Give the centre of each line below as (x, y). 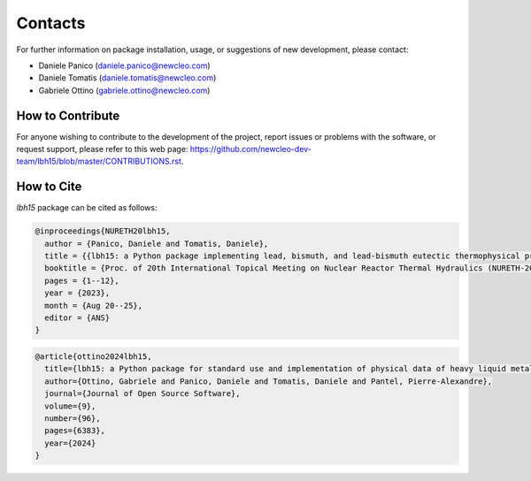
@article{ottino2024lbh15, (93, 357)
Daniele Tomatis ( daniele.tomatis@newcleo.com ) (127, 78)
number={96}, (73, 418)
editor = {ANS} (77, 318)
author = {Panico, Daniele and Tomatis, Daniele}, (157, 244)
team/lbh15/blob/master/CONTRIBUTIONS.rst (99, 161)
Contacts (51, 23)
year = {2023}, (77, 293)
